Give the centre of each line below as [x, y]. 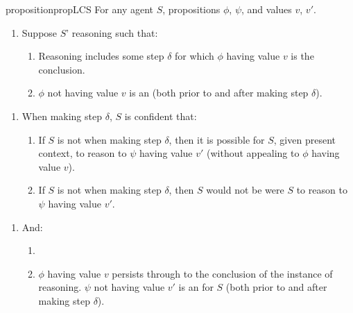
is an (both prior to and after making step [219, 93]
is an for [196, 287]
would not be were [245, 190]
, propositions [191, 9]
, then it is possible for [217, 139]
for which [195, 56]
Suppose [40, 32]
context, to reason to [83, 153]
